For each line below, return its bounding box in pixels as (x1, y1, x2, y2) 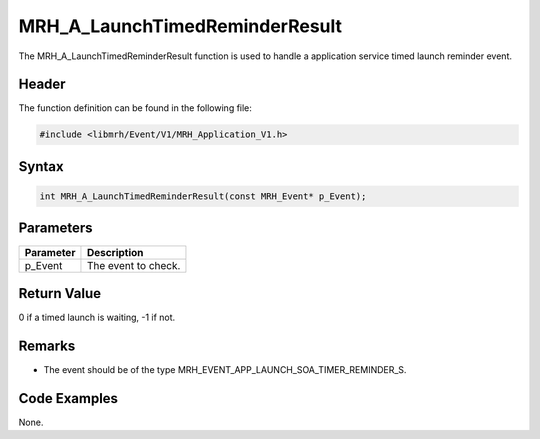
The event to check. (86, 258, 181, 272)
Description (86, 245, 144, 259)
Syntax (18, 158, 64, 175)
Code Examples (18, 390, 119, 407)
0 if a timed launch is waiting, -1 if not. (18, 311, 176, 324)
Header (18, 76, 66, 93)
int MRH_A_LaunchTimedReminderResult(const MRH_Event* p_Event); (39, 191, 367, 202)
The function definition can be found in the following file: (18, 102, 252, 114)
